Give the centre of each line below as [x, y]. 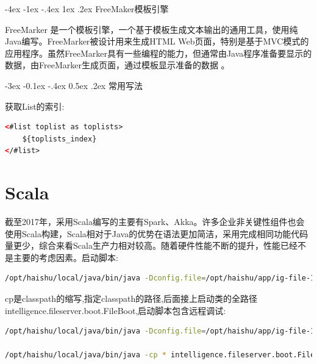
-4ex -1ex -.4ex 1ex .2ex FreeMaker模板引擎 [87, 9]
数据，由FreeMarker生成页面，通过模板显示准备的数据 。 [117, 65]
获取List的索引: [35, 106]
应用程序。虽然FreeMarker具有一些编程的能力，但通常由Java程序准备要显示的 [158, 53]
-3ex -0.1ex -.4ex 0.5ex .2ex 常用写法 [74, 85]
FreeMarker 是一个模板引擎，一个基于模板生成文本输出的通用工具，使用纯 [151, 29]
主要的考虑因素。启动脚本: [66, 257]
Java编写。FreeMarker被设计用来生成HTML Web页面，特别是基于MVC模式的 [157, 41]
